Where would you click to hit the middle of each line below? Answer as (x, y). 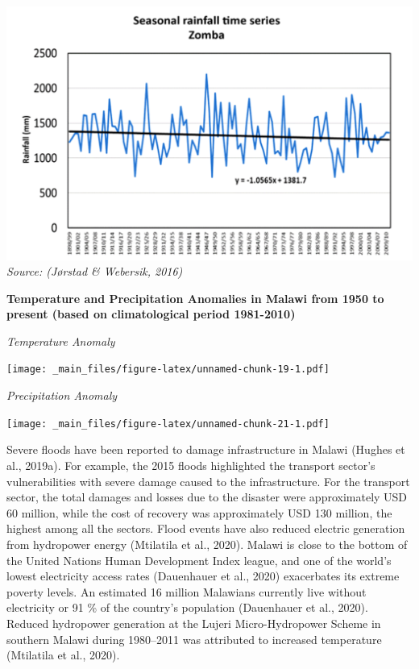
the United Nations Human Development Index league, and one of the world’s (199, 560)
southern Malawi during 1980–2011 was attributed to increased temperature (194, 639)
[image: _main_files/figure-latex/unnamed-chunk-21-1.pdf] (168, 424)
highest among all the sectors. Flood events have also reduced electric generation (206, 528)
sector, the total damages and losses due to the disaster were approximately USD (207, 497)
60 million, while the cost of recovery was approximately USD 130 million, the (199, 512)
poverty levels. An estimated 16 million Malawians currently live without (187, 591)
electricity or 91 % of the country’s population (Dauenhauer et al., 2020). (187, 607)
